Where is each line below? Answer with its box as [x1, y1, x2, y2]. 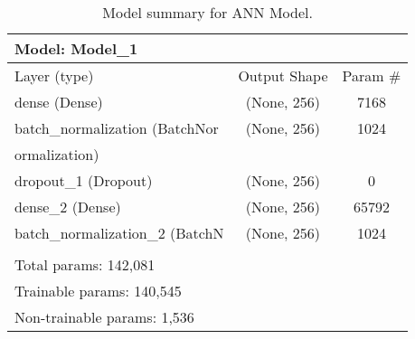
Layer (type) [14, 65, 94, 86]
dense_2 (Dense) [14, 196, 121, 217]
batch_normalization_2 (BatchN [14, 222, 224, 243]
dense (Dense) [14, 91, 103, 112]
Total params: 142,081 [14, 254, 156, 275]
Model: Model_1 [14, 38, 138, 59]
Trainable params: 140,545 [14, 280, 182, 301]
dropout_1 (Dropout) [14, 170, 153, 191]
